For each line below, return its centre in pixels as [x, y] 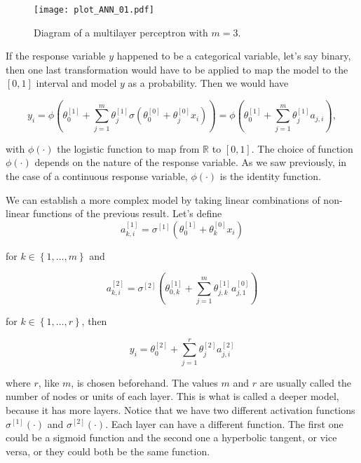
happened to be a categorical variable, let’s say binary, [234, 56]
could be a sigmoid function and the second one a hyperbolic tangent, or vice [171, 437]
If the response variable [56, 56]
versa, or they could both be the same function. [108, 451]
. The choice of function [302, 148]
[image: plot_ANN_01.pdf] [94, 10]
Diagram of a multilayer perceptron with [121, 32]
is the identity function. [270, 175]
